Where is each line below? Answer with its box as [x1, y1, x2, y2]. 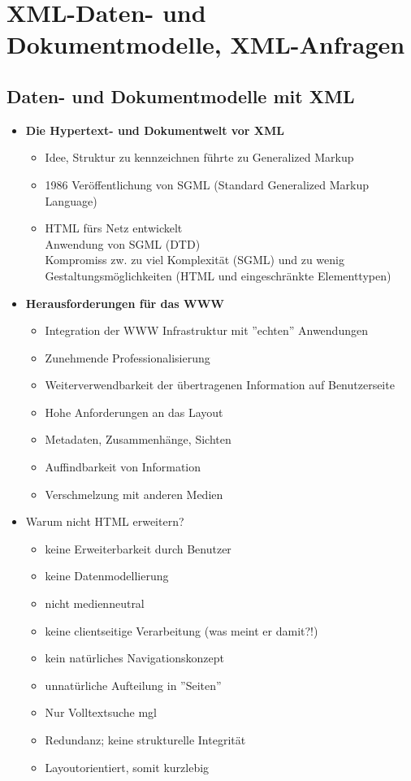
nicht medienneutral [45, 595, 145, 612]
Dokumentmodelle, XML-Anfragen [6, 28, 405, 61]
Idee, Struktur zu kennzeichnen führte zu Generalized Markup [45, 149, 354, 166]
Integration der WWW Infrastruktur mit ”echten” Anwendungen [45, 322, 368, 339]
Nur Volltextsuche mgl [45, 704, 157, 721]
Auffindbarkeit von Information [45, 458, 201, 475]
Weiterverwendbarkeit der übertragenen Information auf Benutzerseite [45, 376, 395, 393]
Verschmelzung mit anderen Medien [45, 485, 223, 502]
